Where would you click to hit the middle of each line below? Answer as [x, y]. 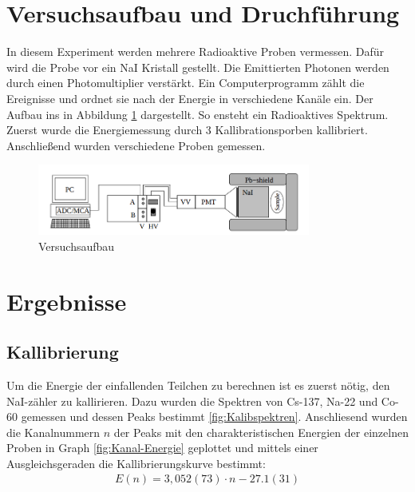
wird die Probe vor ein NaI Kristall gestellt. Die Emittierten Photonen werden [198, 67]
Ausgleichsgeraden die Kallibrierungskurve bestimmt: [136, 463]
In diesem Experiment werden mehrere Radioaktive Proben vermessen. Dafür [195, 52]
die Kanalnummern [53, 432]
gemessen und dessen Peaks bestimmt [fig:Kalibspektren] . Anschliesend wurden [214, 417]
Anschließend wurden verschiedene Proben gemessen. [136, 145]
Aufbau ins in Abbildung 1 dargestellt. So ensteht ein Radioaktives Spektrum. [198, 114]
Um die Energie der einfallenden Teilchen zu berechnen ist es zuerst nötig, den [198, 385]
